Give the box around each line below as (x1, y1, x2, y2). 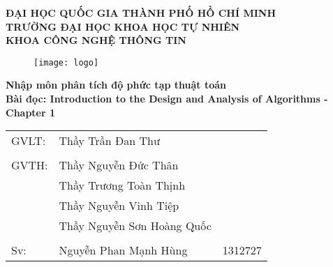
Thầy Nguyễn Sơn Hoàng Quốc (59, 218, 212, 234)
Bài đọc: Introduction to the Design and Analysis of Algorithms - (6, 91, 328, 106)
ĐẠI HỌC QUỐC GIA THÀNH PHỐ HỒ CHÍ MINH (6, 6, 276, 20)
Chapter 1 (6, 105, 56, 119)
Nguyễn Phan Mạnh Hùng (59, 242, 188, 259)
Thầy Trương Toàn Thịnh (59, 177, 186, 194)
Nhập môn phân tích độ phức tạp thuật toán (6, 77, 226, 92)
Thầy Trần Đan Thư (59, 132, 160, 149)
